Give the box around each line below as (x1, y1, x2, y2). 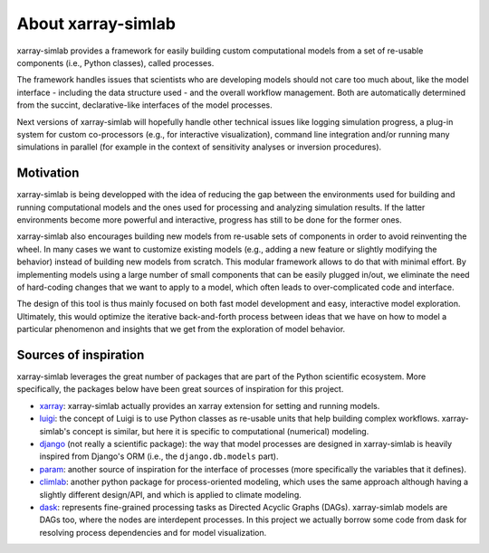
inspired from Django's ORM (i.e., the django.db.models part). (39, 451, 279, 462)
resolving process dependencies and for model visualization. (39, 527, 267, 538)
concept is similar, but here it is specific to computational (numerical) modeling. (72, 425, 369, 436)
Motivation (16, 166, 80, 181)
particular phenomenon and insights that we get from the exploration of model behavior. (16, 324, 346, 335)
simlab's (39, 425, 72, 436)
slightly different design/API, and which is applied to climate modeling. (39, 489, 302, 500)
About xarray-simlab (16, 14, 177, 33)
